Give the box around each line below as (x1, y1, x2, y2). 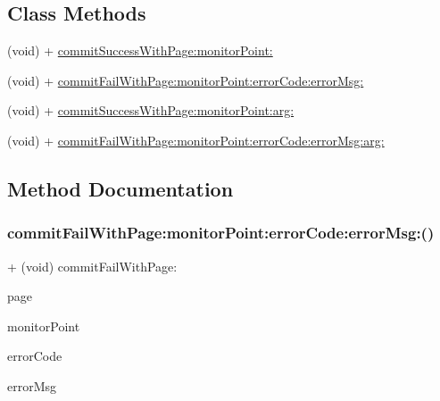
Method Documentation (7, 174, 234, 202)
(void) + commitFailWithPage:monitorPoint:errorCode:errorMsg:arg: (7, 130, 385, 149)
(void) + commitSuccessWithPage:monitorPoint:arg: (7, 101, 295, 120)
